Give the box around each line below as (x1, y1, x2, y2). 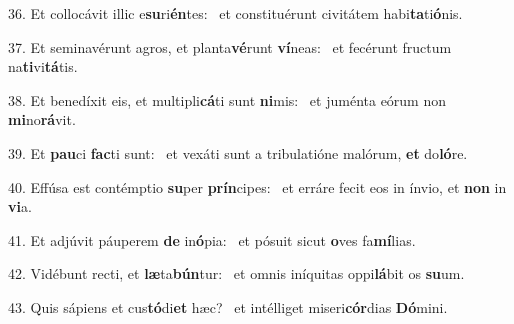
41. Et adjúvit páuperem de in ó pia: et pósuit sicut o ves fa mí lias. (8, 229, 416, 250)
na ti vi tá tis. (8, 56, 78, 77)
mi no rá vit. (8, 109, 76, 130)
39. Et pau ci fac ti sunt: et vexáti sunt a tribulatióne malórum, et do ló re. (8, 142, 468, 163)
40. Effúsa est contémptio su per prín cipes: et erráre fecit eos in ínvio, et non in (8, 176, 507, 197)
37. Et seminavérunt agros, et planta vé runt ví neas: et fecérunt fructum (8, 36, 452, 57)
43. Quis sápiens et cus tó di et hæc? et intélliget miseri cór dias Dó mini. (8, 296, 448, 317)
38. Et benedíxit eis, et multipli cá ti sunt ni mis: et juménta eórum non (8, 89, 447, 110)
